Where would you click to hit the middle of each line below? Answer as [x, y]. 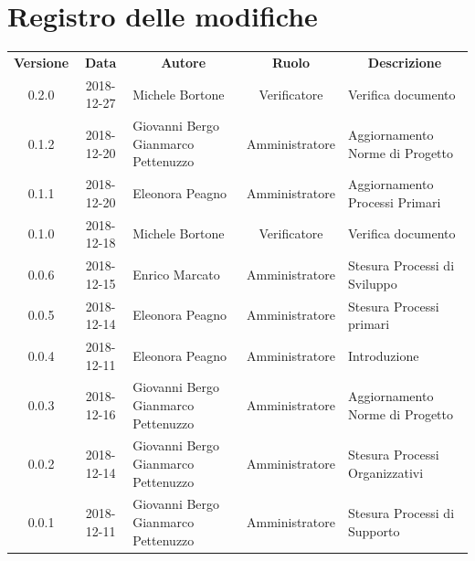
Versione [42, 62]
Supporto [374, 530]
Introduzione [384, 355]
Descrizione [405, 62]
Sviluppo [373, 283]
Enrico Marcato [176, 274]
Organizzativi [386, 472]
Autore [184, 62]
